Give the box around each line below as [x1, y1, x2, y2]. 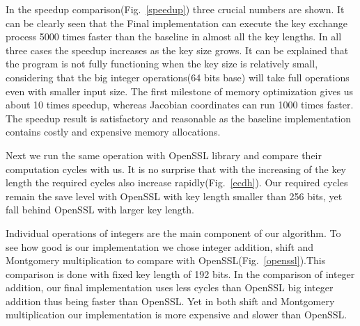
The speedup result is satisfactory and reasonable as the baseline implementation [6, 111, 352, 125]
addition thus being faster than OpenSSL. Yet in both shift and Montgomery [6, 293, 335, 308]
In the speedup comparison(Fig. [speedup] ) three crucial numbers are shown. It [6, 2, 345, 16]
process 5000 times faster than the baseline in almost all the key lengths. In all [6, 29, 342, 44]
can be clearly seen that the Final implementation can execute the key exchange [6, 15, 348, 30]
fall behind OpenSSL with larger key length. [6, 202, 194, 217]
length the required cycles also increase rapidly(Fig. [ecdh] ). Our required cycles [6, 175, 348, 190]
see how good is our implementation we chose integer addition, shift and [6, 239, 314, 254]
